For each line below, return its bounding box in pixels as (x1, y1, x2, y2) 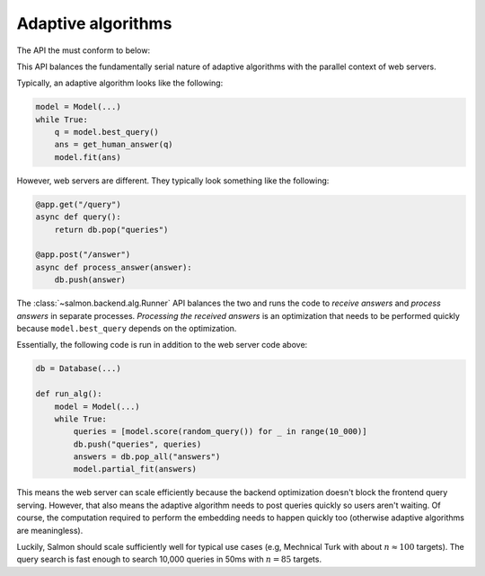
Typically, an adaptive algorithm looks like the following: (16, 77, 224, 89)
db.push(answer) (54, 275, 126, 285)
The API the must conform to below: (16, 45, 151, 56)
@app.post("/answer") (35, 250, 131, 260)
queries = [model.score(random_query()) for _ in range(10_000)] (73, 427, 367, 437)
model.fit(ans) (54, 152, 121, 162)
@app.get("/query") (35, 199, 121, 209)
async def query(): (35, 212, 121, 222)
